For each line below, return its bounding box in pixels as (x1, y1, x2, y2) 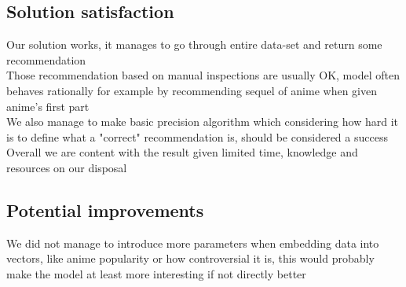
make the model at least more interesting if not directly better (6, 265, 306, 281)
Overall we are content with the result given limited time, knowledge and (6, 144, 358, 160)
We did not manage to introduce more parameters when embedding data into (6, 234, 379, 251)
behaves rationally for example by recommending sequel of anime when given (6, 82, 377, 98)
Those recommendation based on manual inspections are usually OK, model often (6, 67, 400, 83)
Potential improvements (6, 197, 204, 222)
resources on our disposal (6, 159, 127, 175)
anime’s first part (6, 98, 90, 114)
